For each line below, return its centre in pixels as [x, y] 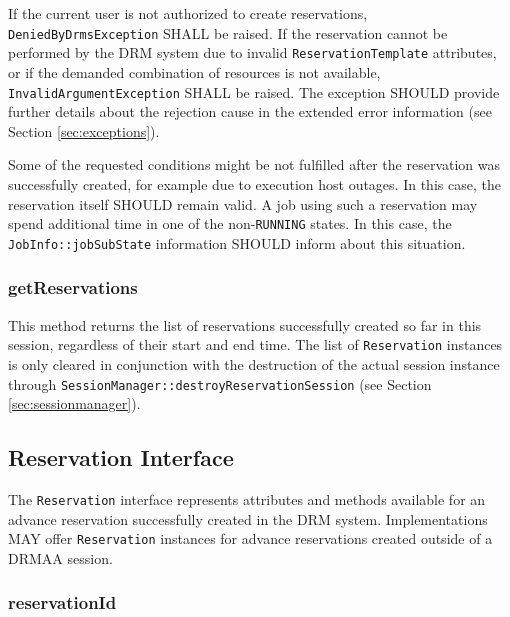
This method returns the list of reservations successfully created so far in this [245, 324]
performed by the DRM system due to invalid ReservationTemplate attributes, [252, 52]
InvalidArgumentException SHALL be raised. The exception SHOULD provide [254, 91]
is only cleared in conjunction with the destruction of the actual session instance [254, 363]
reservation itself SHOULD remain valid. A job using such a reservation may [243, 203]
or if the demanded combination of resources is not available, [194, 71]
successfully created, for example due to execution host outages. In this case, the [254, 183]
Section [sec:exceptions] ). [84, 130]
